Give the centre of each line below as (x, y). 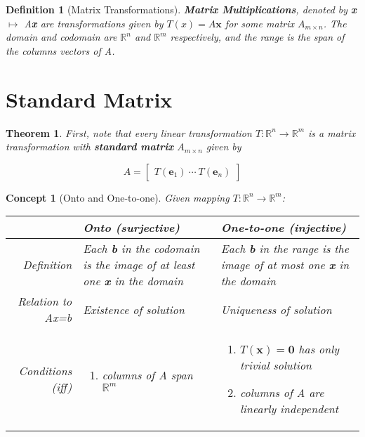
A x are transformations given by (94, 23)
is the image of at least (139, 265)
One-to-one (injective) (284, 228)
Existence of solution (134, 309)
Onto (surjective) (132, 228)
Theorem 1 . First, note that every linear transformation (129, 132)
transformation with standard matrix (90, 146)
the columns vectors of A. (60, 50)
